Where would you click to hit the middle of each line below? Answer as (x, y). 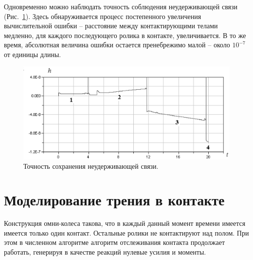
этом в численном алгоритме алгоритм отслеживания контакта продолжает (115, 242)
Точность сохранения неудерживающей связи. (91, 166)
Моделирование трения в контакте (114, 200)
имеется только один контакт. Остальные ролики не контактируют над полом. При (126, 232)
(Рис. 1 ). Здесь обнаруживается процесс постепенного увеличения (103, 16)
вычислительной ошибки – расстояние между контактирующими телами (111, 26)
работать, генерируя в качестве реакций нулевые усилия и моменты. (105, 251)
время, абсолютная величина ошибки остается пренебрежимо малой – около (117, 45)
